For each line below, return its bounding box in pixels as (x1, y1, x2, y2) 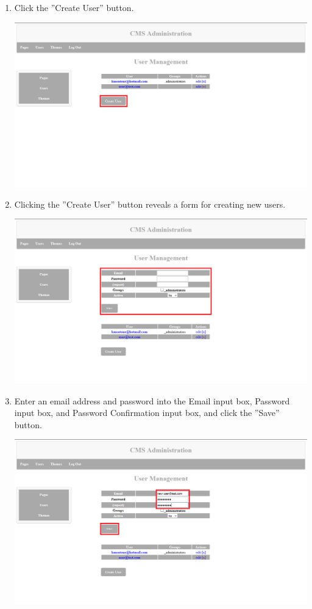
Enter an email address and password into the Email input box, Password (14, 394, 290, 407)
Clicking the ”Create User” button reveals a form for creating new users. (14, 197, 286, 210)
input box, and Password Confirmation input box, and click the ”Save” (14, 406, 280, 419)
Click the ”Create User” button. (14, 1, 134, 13)
